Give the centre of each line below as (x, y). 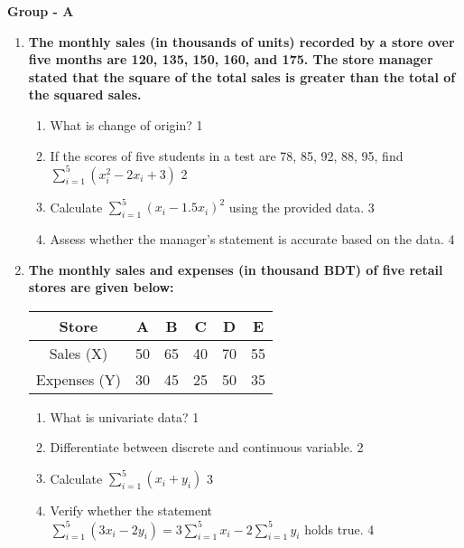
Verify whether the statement (131, 510)
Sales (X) (79, 353)
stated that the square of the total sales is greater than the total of (242, 76)
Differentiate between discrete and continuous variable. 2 (207, 447)
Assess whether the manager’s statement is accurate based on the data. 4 (252, 238)
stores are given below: (101, 287)
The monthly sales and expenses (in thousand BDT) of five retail (236, 269)
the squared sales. (85, 94)
